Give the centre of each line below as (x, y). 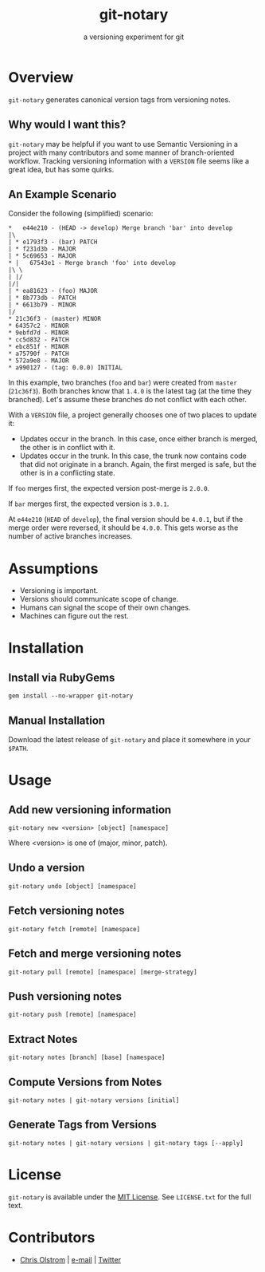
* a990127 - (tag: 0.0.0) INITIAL (66, 368)
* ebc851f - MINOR (39, 347)
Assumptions (53, 569)
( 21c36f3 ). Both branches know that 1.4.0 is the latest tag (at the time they (130, 391)
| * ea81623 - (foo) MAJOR (53, 291)
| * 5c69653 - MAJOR (43, 256)
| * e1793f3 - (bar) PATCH (53, 242)
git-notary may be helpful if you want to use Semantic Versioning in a (123, 144)
